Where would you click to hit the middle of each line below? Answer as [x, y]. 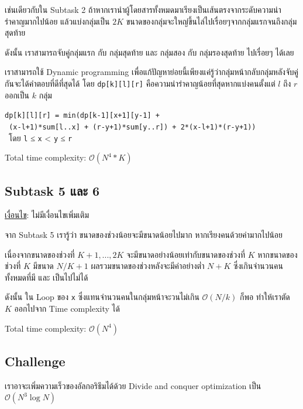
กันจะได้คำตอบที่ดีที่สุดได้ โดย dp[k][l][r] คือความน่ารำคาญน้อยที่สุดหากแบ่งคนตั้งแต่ [140, 83]
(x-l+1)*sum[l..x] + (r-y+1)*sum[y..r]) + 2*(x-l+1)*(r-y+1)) [132, 127]
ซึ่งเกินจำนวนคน [258, 266]
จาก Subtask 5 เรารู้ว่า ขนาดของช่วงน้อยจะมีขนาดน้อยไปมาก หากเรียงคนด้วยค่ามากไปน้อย [144, 234]
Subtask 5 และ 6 [52, 190]
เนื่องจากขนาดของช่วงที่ [40, 254]
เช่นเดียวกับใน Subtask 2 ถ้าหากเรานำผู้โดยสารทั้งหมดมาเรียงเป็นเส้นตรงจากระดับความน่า [143, 9]
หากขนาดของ [278, 254]
